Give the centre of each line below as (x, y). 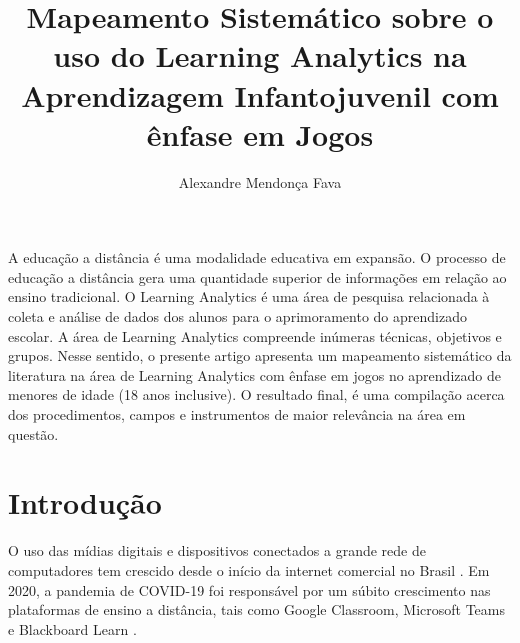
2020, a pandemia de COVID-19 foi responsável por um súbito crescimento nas (249, 589)
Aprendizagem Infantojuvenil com (260, 94)
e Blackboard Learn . (72, 628)
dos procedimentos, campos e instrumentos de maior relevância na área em (237, 414)
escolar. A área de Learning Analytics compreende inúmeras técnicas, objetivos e (255, 335)
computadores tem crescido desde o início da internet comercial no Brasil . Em (249, 569)
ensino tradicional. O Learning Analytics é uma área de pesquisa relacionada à (249, 296)
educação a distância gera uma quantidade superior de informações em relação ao (257, 276)
